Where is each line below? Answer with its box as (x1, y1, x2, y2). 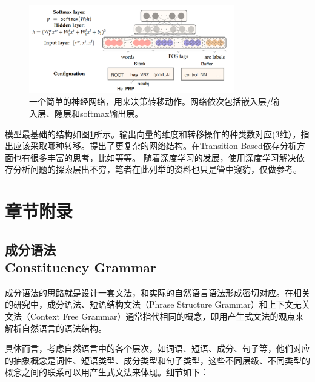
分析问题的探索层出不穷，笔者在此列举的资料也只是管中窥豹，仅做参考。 (13, 163, 302, 176)
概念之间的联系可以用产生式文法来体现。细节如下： (5, 366, 208, 378)
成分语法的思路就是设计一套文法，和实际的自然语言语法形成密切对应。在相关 (5, 286, 310, 298)
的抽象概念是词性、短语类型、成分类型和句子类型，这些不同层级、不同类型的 (5, 354, 310, 366)
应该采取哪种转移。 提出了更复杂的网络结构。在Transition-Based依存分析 (13, 139, 297, 152)
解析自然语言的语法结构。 (5, 321, 107, 334)
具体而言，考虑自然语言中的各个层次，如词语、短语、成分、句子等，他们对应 (5, 342, 310, 355)
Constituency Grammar (5, 258, 156, 277)
